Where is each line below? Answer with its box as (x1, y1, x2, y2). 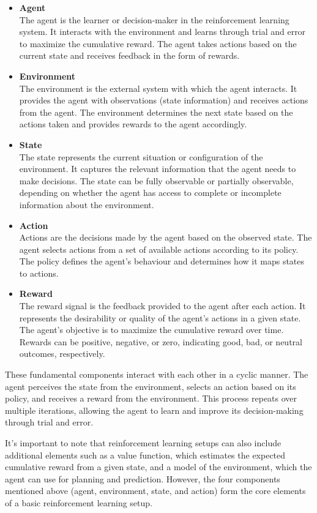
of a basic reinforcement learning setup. (5, 496, 152, 509)
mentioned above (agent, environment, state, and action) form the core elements (5, 484, 306, 497)
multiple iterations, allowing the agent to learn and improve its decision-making (5, 403, 304, 416)
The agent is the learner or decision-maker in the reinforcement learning (19, 13, 289, 26)
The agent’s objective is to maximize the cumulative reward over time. (19, 323, 284, 336)
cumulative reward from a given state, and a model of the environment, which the (5, 460, 312, 473)
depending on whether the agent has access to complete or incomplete (19, 186, 282, 199)
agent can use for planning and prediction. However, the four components (5, 472, 280, 485)
